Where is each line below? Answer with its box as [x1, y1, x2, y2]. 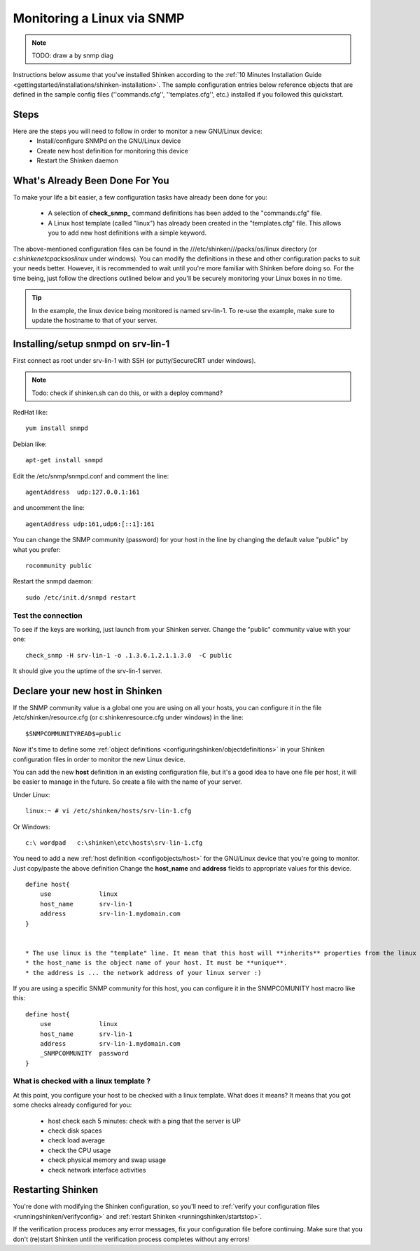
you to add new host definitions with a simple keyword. [48, 228, 206, 237]
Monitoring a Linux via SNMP [13, 11, 185, 26]
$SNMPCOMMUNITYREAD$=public [25, 729, 122, 738]
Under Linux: [13, 790, 50, 799]
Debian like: [13, 440, 47, 448]
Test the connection [13, 610, 83, 620]
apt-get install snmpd [25, 456, 104, 464]
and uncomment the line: [13, 504, 85, 512]
